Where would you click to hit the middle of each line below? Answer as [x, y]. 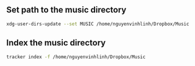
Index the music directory [56, 43]
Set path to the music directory [66, 10]
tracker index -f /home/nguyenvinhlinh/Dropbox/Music [76, 57]
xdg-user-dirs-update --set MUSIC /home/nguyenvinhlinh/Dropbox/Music [98, 24]
